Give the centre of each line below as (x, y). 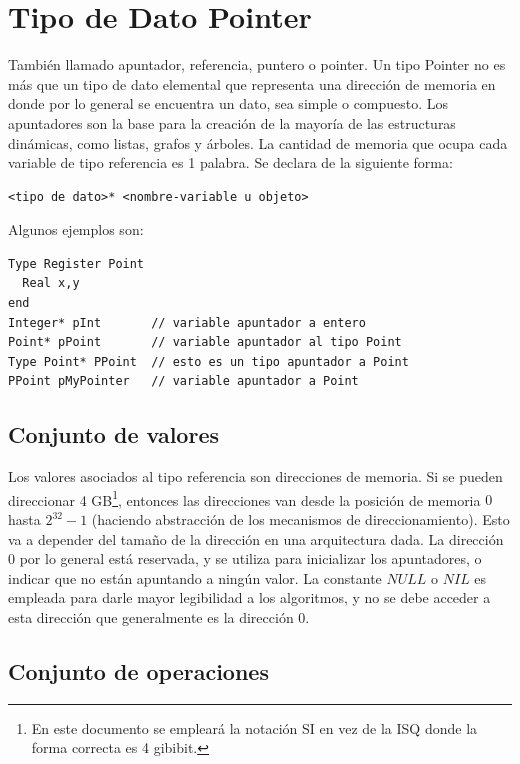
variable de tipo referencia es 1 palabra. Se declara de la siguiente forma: (230, 162)
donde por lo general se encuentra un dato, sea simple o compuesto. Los (228, 103)
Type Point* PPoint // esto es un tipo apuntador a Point (208, 361)
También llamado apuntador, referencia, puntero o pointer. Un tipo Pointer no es (257, 64)
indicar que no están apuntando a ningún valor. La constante (195, 577)
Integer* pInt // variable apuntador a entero (187, 322)
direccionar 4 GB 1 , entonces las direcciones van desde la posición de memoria (244, 498)
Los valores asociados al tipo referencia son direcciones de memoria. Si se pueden (255, 476)
